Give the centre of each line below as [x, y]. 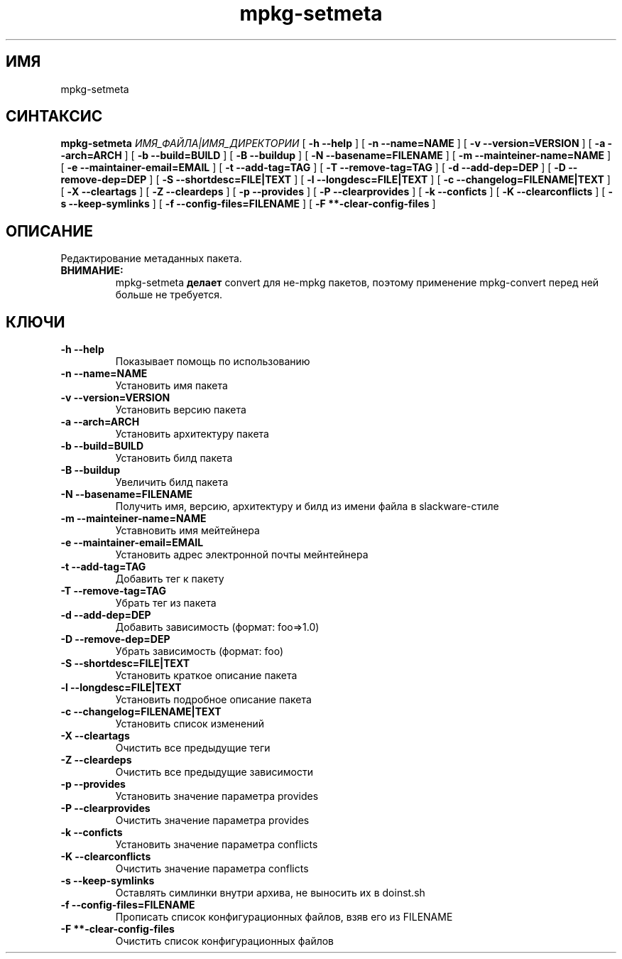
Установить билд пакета [174, 458]
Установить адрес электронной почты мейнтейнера [242, 555]
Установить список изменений [190, 724]
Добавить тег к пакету [170, 579]
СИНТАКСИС [54, 117]
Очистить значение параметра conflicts [212, 869]
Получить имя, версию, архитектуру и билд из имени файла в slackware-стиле [307, 506]
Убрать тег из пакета [166, 603]
